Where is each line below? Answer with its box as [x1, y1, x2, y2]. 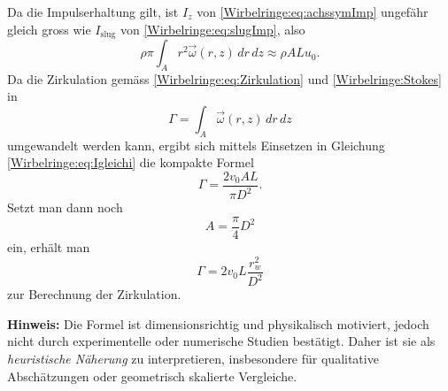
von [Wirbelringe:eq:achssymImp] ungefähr [197, 3, 429, 20]
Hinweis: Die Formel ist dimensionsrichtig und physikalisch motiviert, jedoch [7, 314, 429, 333]
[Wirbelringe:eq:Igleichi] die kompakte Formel [7, 153, 254, 172]
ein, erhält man [7, 238, 90, 257]
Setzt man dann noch [7, 198, 123, 217]
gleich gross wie [7, 19, 91, 38]
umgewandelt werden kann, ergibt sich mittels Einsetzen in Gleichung [7, 135, 385, 154]
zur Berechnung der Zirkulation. [7, 285, 182, 303]
